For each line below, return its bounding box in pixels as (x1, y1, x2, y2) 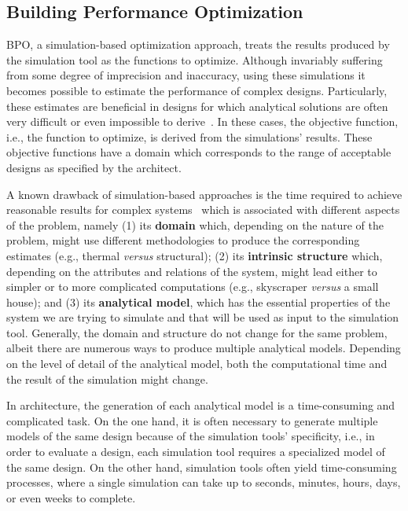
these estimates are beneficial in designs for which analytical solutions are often (6, 97, 388, 114)
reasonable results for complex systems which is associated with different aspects (6, 201, 400, 218)
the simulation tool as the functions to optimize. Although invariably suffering (6, 51, 383, 68)
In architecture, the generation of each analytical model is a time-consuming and (6, 397, 395, 414)
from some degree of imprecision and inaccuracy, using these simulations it (6, 67, 366, 83)
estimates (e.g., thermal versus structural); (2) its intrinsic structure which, (6, 247, 383, 263)
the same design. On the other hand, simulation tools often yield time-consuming (6, 458, 397, 475)
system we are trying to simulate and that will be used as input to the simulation (6, 309, 399, 325)
